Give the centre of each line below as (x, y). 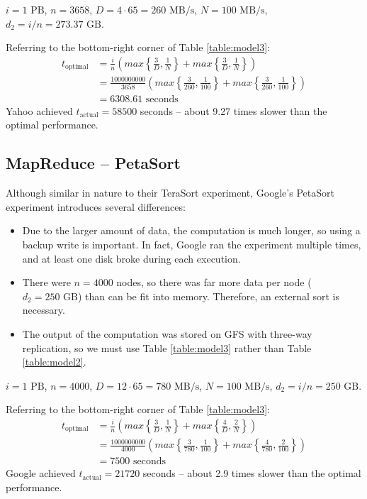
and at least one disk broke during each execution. (131, 258)
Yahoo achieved (39, 110)
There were (46, 282)
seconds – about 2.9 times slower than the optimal (252, 473)
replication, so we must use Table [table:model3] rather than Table (167, 347)
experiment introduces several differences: (96, 206)
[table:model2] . (54, 362)
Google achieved (41, 473)
